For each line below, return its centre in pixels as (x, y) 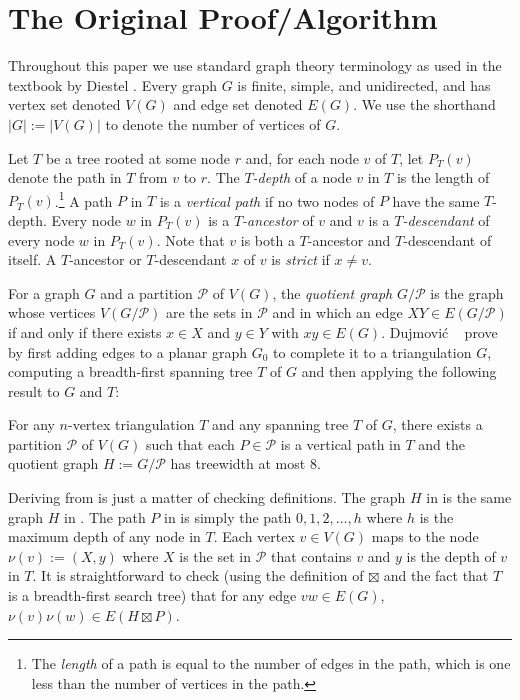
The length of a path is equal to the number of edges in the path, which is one (271, 663)
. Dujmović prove (439, 331)
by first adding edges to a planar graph (128, 351)
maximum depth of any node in (104, 536)
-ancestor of (278, 219)
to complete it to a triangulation (372, 351)
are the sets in (209, 312)
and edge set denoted (238, 104)
